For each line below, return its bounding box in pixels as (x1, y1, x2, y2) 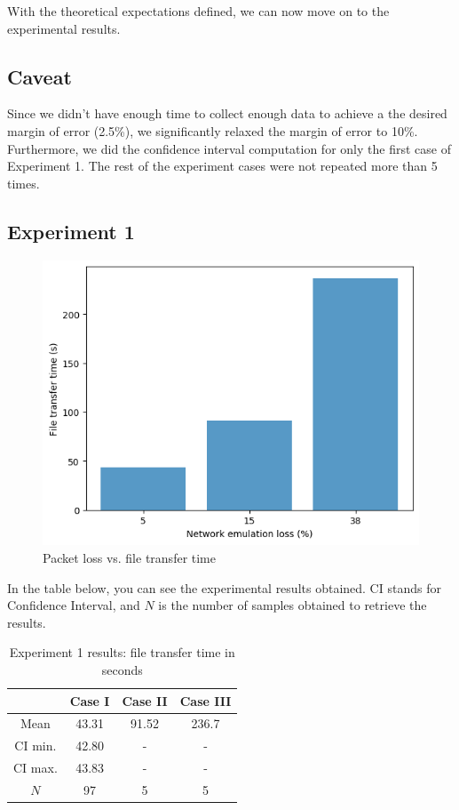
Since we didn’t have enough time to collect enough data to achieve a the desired (7, 104, 447, 123)
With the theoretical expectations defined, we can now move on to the (7, 2, 390, 20)
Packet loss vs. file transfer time (43, 548, 216, 566)
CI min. (14, 736, 57, 755)
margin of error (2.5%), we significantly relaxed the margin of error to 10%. (7, 121, 418, 140)
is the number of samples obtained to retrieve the (158, 596, 427, 614)
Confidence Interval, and (7, 596, 140, 614)
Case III (179, 691, 232, 710)
